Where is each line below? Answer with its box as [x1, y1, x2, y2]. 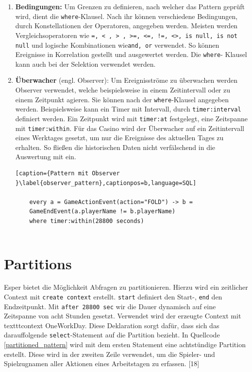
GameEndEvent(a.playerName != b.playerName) [29, 208, 176, 215]
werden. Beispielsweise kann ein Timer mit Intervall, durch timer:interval [15, 104, 241, 114]
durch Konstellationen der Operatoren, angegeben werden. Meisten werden [15, 20, 238, 31]
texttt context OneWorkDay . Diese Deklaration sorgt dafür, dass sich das [4, 320, 219, 330]
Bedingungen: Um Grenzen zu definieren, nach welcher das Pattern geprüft [15, 1, 245, 11]
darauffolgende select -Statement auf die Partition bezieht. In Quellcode [4, 330, 220, 340]
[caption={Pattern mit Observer [15, 170, 120, 177]
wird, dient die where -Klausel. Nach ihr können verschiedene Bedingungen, [15, 11, 238, 21]
